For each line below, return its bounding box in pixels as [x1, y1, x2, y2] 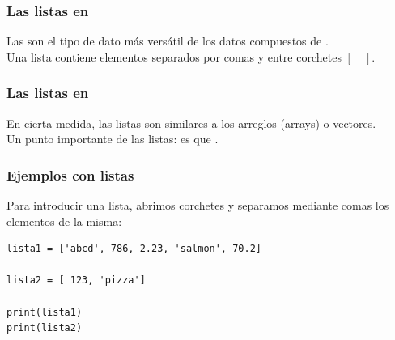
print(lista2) [6, 322, 83, 334]
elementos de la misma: [6, 212, 122, 229]
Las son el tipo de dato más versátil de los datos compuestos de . [6, 32, 329, 49]
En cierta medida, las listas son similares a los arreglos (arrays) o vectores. [6, 114, 376, 131]
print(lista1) [6, 306, 83, 318]
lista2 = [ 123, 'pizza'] [6, 274, 146, 287]
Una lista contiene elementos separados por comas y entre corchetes [6, 48, 342, 65]
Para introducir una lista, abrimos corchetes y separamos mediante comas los [6, 197, 389, 214]
